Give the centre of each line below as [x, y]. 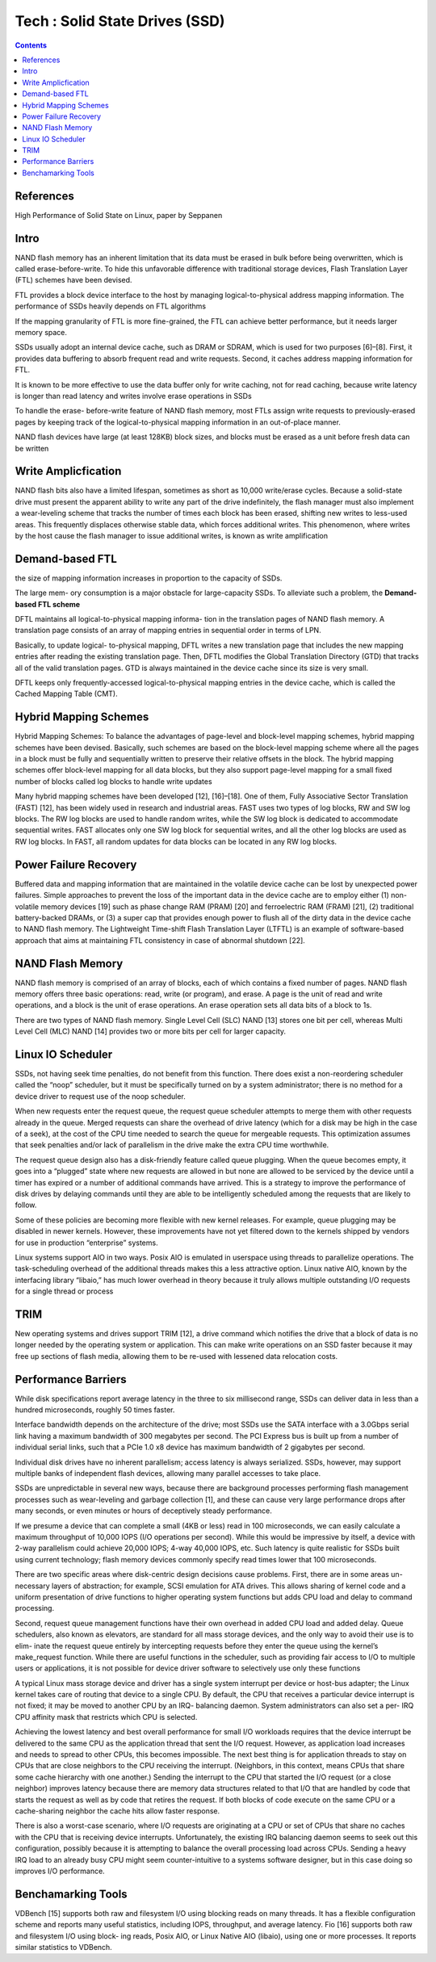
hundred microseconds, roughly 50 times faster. [95, 1410]
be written [32, 448]
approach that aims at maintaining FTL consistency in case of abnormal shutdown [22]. [160, 940]
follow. [26, 1205]
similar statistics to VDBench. [63, 1947]
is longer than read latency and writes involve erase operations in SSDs [133, 396]
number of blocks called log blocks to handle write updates [114, 781]
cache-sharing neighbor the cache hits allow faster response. [117, 1811]
